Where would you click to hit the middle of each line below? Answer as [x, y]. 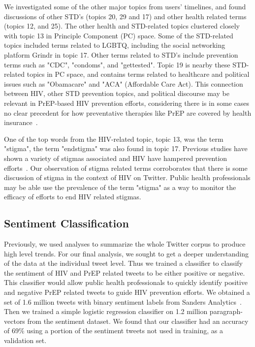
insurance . [21, 122]
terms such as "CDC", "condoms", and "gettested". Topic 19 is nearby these [117, 64]
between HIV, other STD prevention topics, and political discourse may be [117, 93]
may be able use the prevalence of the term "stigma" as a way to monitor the [120, 187]
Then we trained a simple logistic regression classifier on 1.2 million [106, 311]
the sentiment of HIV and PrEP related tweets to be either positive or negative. [125, 272]
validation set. [25, 340]
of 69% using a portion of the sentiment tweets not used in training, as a [113, 331]
